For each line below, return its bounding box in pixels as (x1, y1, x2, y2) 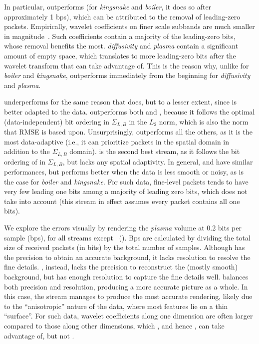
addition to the (4, 146, 50, 156)
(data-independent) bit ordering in (4, 116, 109, 126)
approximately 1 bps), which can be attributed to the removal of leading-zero (4, 11, 241, 21)
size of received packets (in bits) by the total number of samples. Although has (4, 242, 245, 252)
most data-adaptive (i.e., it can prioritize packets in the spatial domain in (4, 136, 230, 146)
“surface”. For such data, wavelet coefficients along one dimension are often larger (4, 310, 253, 321)
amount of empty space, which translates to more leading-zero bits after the (4, 50, 236, 60)
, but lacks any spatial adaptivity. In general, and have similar (62, 156, 253, 166)
